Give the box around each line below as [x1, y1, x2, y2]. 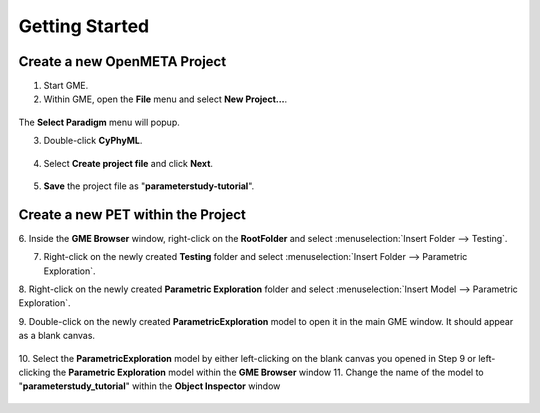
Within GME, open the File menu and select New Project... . [43, 93, 288, 105]
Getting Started [18, 15, 150, 37]
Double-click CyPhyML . [43, 135, 143, 147]
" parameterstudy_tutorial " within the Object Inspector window [18, 380, 281, 392]
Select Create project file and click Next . [43, 157, 214, 169]
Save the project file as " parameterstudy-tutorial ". [43, 180, 255, 192]
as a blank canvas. [18, 330, 95, 342]
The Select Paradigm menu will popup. [18, 116, 180, 128]
